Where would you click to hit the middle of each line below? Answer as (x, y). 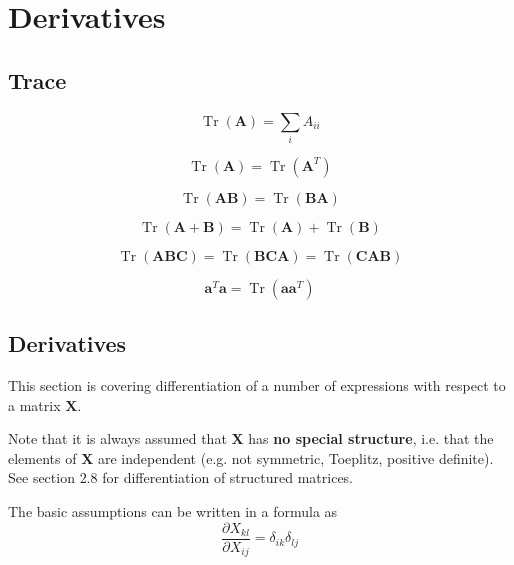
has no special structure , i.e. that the (371, 438)
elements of (42, 457)
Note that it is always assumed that (117, 438)
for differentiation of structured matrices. (228, 477)
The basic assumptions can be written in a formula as (173, 511)
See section (41, 477)
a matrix (34, 404)
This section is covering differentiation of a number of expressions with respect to (257, 385)
